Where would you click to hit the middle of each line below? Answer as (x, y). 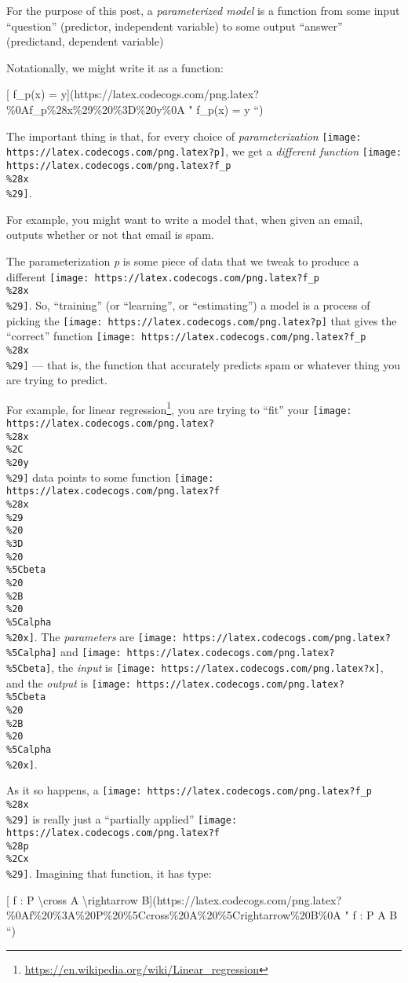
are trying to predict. (57, 380)
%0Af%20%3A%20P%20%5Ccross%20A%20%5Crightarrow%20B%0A (174, 915)
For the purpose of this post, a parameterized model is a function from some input (203, 10)
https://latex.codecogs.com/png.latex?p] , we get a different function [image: (204, 151)
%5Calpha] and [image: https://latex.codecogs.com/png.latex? (171, 652)
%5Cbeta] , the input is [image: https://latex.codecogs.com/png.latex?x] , (195, 667)
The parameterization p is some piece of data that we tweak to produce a (183, 261)
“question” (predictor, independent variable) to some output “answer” (175, 26)
